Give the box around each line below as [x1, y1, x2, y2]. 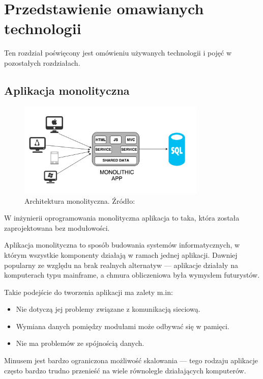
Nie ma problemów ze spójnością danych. [16, 338, 144, 348]
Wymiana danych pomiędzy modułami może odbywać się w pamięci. [16, 320, 229, 331]
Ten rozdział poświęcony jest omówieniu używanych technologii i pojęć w [4, 47, 232, 58]
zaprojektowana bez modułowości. [4, 222, 110, 233]
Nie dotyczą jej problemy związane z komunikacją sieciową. [16, 304, 200, 314]
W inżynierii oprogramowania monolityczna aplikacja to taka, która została [4, 212, 240, 223]
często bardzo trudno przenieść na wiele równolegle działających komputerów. [4, 365, 246, 375]
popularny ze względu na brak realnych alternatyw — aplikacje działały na [4, 259, 238, 270]
